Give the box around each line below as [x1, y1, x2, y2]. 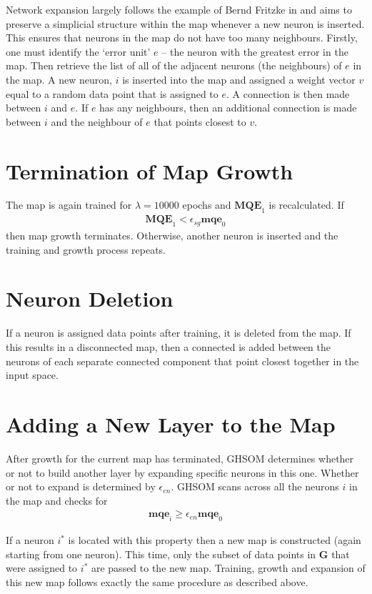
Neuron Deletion [6, 284, 174, 313]
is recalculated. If [268, 197, 344, 212]
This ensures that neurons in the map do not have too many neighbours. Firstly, [6, 30, 358, 45]
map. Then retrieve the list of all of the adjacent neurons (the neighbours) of [6, 58, 342, 73]
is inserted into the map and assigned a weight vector [122, 71, 356, 86]
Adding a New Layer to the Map [6, 409, 336, 438]
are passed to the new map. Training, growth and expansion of [91, 560, 366, 575]
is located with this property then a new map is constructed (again [68, 533, 361, 548]
